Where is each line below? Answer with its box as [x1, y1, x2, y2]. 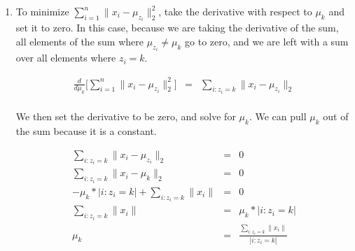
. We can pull [249, 109, 307, 124]
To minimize [15, 4, 69, 18]
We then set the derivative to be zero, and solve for [15, 109, 236, 124]
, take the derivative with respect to [158, 4, 312, 18]
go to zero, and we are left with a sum [185, 34, 349, 49]
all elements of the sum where [15, 34, 144, 49]
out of [323, 109, 349, 124]
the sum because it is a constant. [15, 124, 157, 138]
